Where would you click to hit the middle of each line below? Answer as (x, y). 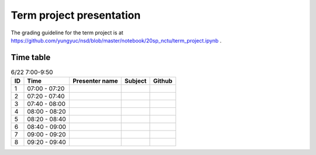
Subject (135, 81)
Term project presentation (76, 15)
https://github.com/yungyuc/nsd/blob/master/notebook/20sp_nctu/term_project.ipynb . (116, 40)
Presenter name (95, 81)
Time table (31, 57)
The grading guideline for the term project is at (67, 33)
